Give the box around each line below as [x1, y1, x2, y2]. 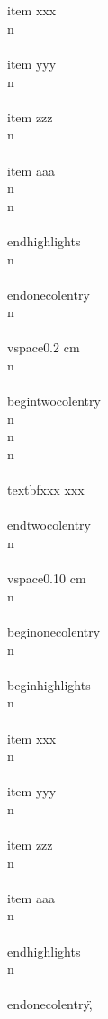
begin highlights [7, 675, 91, 694]
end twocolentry [7, 515, 92, 534]
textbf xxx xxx [7, 480, 85, 499]
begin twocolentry [7, 391, 101, 410]
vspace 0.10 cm [7, 569, 86, 588]
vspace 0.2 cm [7, 338, 80, 357]
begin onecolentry [7, 621, 101, 640]
